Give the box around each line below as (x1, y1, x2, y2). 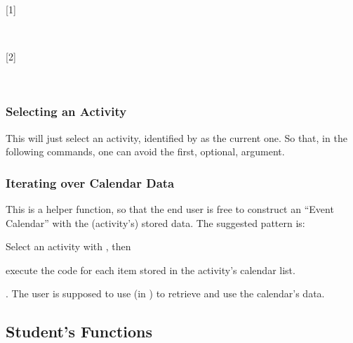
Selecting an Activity (6, 103, 127, 120)
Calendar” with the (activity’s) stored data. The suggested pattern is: (6, 215, 305, 230)
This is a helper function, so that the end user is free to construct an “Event (6, 202, 334, 216)
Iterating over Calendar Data (6, 174, 175, 191)
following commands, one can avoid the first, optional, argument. (6, 144, 285, 159)
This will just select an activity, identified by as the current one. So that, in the (6, 130, 347, 145)
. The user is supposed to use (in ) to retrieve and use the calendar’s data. (6, 286, 325, 301)
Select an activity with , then (6, 239, 131, 254)
